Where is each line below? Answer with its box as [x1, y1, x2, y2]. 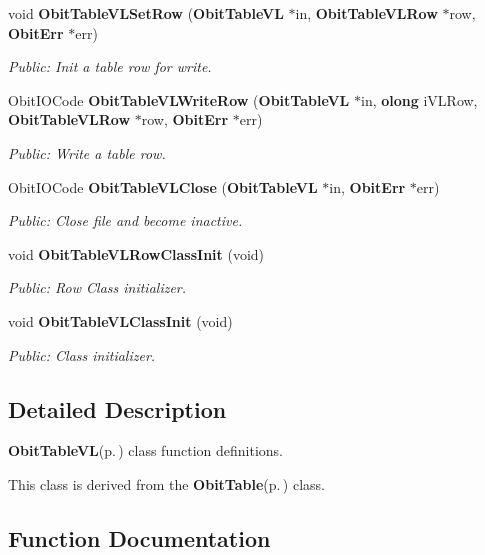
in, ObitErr [329, 176, 406, 197]
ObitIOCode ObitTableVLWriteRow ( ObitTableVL [8, 89, 350, 110]
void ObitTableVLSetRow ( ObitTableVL [8, 3, 284, 23]
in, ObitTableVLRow [295, 3, 438, 23]
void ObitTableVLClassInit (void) [8, 310, 233, 331]
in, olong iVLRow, [360, 89, 478, 110]
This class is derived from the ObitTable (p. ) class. [8, 473, 325, 494]
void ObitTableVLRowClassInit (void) [8, 243, 265, 264]
